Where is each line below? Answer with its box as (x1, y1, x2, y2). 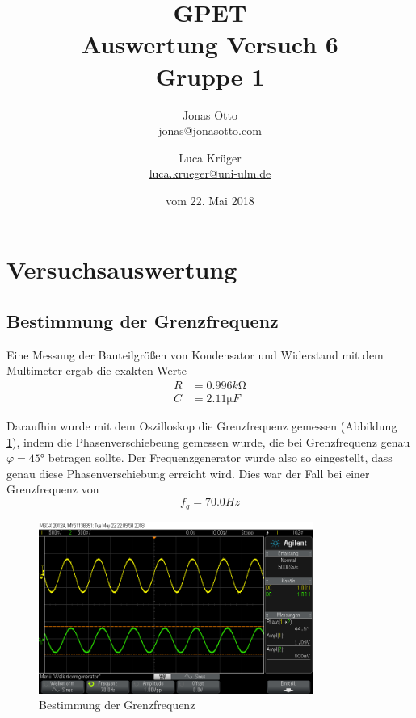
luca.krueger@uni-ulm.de (149, 165, 271, 182)
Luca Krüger (179, 149, 242, 166)
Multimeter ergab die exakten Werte (6, 362, 187, 379)
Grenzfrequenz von (6, 481, 99, 498)
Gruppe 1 (155, 59, 265, 92)
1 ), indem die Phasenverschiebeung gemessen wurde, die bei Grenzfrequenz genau (6, 433, 410, 450)
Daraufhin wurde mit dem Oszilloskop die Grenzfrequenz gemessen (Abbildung (6, 418, 397, 435)
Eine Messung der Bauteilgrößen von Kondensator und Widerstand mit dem (6, 346, 384, 363)
